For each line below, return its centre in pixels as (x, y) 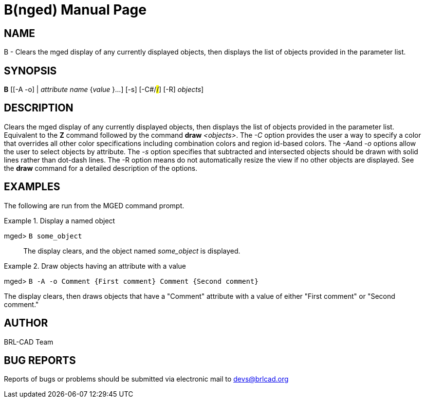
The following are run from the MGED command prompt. (94, 205)
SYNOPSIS (30, 71)
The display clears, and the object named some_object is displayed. (132, 251)
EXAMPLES (32, 187)
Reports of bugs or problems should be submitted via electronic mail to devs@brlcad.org (146, 379)
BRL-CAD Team (29, 342)
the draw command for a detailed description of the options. (101, 168)
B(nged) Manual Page (75, 10)
